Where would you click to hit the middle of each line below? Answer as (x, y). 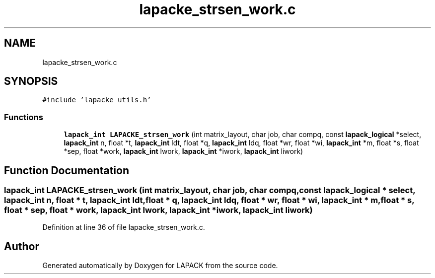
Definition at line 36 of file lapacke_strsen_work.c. (124, 227)
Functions (24, 117)
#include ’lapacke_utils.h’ (97, 100)
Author (22, 246)
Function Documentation (67, 170)
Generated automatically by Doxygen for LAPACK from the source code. (160, 266)
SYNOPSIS (31, 81)
